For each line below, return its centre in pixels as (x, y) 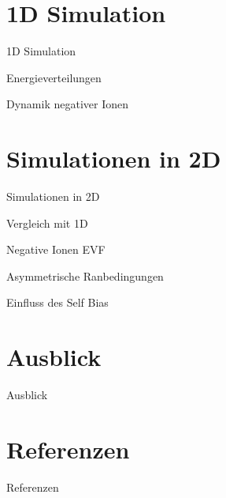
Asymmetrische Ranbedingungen (85, 275)
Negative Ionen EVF (56, 249)
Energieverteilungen (54, 77)
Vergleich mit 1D (47, 223)
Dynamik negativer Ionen (68, 104)
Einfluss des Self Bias (57, 302)
